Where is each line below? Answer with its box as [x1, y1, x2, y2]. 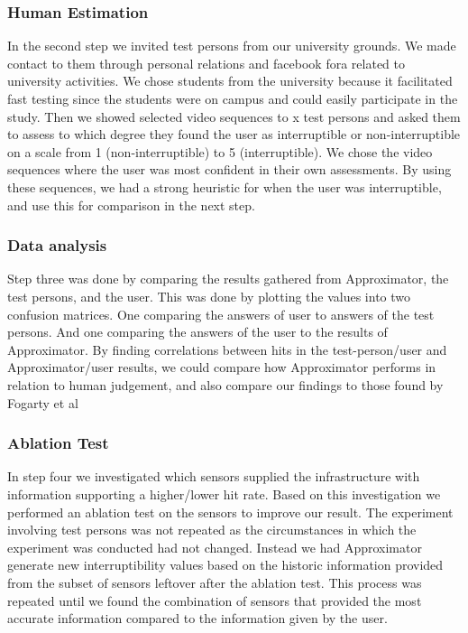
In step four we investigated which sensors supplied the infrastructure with [7, 467, 420, 486]
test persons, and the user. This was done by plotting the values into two [7, 286, 411, 305]
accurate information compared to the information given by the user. [7, 609, 388, 628]
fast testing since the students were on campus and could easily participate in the [7, 89, 458, 107]
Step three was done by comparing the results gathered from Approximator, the [7, 269, 449, 288]
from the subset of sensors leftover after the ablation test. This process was [7, 572, 422, 591]
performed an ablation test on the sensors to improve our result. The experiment [7, 502, 454, 521]
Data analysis [7, 234, 107, 256]
